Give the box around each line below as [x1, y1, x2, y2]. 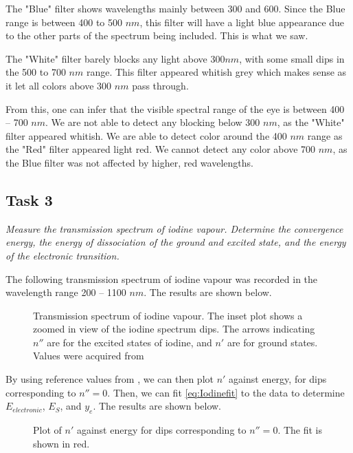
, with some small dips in [239, 51, 345, 65]
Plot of [33, 423, 62, 437]
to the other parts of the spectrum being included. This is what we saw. [5, 28, 308, 43]
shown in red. [33, 436, 90, 450]
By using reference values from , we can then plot [5, 372, 214, 386]
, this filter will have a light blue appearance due [139, 14, 345, 29]
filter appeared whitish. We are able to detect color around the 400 [5, 128, 287, 143]
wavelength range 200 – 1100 [5, 285, 126, 299]
